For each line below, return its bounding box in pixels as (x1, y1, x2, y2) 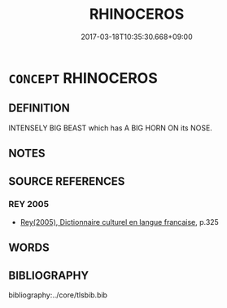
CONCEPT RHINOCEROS (8, 68, 159, 87)
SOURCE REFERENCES (8, 174, 125, 188)
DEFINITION (8, 101, 71, 115)
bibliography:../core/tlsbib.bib (8, 290, 108, 300)
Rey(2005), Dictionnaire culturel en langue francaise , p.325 (20, 217, 220, 227)
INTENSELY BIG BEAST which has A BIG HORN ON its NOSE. (8, 123, 213, 133)
